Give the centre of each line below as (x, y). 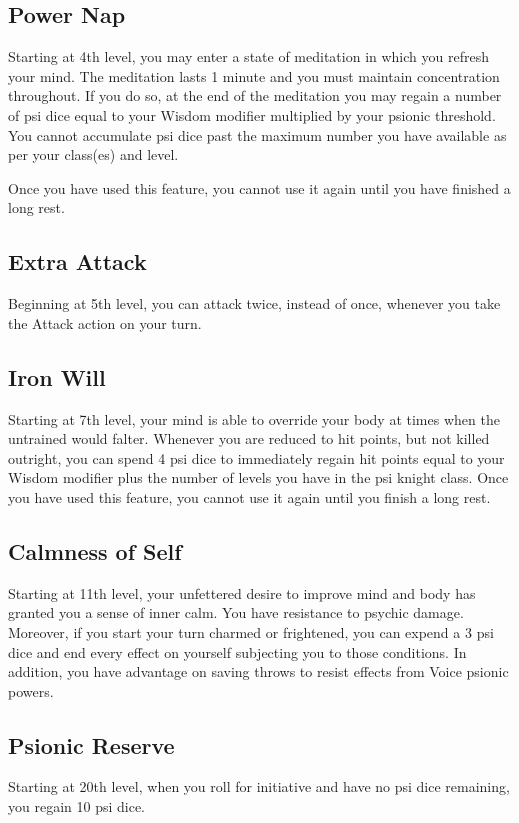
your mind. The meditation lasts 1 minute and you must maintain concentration (254, 75)
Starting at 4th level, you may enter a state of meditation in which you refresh (248, 56)
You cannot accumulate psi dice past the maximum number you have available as (257, 134)
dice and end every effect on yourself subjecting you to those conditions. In (237, 651)
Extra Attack (77, 261)
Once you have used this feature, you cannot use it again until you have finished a (259, 187)
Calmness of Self (95, 550)
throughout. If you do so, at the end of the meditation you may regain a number (255, 95)
